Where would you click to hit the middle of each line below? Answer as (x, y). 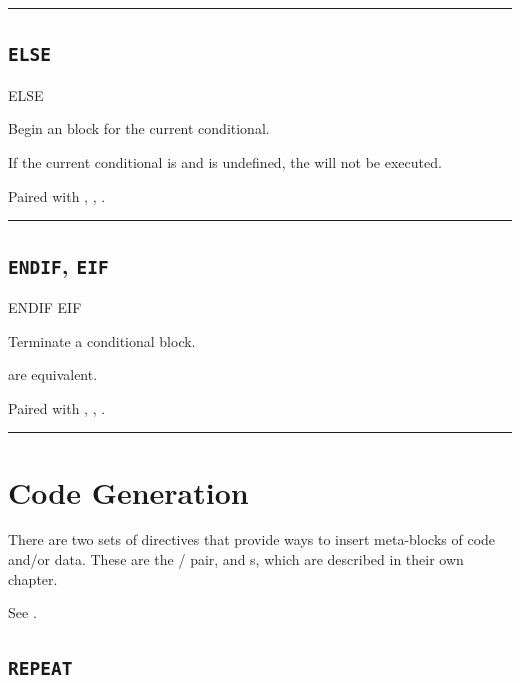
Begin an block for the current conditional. (139, 128)
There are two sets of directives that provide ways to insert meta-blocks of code (252, 539)
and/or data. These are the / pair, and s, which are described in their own (236, 559)
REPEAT (40, 669)
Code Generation (128, 491)
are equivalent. (53, 374)
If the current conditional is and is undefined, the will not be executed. (225, 161)
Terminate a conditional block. (102, 340)
